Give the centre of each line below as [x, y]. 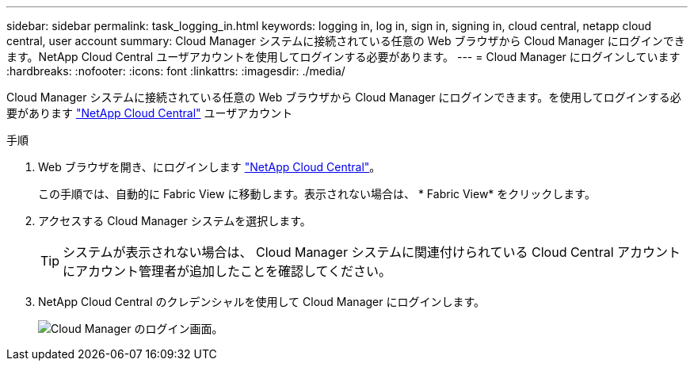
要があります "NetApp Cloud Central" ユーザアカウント [150, 113]
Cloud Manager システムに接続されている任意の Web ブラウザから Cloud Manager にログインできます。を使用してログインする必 [344, 97]
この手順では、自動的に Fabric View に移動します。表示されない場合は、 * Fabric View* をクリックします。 [317, 194]
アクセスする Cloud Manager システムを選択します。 [175, 221]
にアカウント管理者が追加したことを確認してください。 [227, 271]
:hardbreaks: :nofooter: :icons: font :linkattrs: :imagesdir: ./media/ [176, 71]
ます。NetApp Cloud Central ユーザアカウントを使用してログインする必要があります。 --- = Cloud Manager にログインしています [343, 57]
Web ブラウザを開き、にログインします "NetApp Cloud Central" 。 [210, 167]
